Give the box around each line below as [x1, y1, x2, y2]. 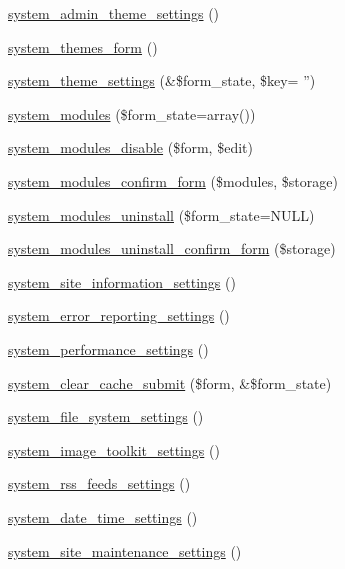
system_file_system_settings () [8, 406, 204, 427]
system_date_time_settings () [8, 506, 198, 527]
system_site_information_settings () [8, 271, 236, 292]
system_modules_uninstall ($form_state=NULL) [8, 204, 315, 225]
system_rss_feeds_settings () [8, 473, 191, 494]
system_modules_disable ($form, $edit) [8, 137, 253, 158]
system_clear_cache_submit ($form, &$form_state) [8, 372, 332, 393]
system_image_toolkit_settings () [8, 439, 220, 460]
